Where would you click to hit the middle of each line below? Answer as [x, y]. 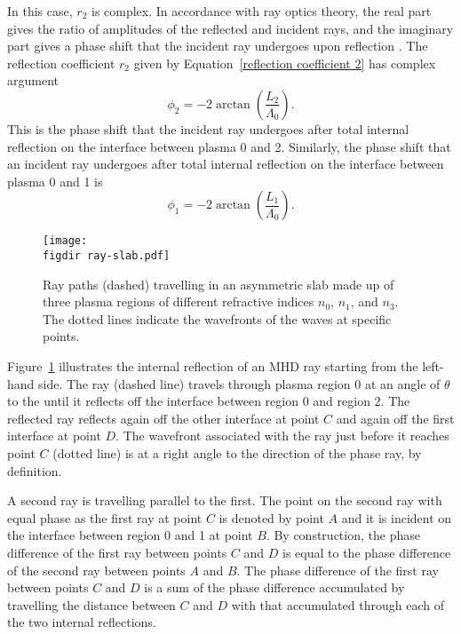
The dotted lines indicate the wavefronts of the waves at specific [217, 318]
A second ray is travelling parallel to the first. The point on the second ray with [225, 500]
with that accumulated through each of [338, 604]
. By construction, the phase [343, 535]
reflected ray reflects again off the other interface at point [163, 418]
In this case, [40, 11]
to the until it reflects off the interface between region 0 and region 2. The [209, 401]
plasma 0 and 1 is [55, 181]
